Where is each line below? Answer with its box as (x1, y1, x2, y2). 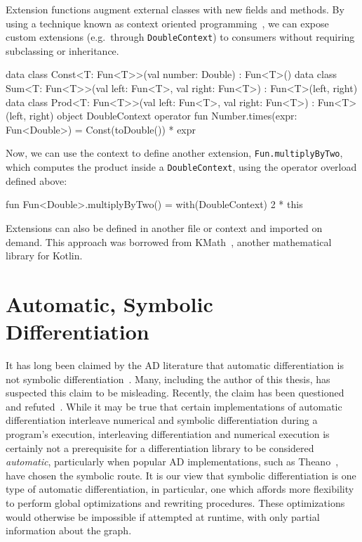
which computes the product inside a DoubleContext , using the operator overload (6, 160, 357, 174)
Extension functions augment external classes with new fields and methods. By (6, 2, 344, 16)
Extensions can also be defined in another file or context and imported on (6, 220, 323, 235)
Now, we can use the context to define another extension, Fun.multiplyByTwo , (6, 146, 343, 160)
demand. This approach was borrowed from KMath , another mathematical (6, 234, 332, 249)
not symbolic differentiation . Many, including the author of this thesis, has (6, 371, 330, 386)
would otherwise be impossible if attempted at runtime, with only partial (6, 509, 320, 524)
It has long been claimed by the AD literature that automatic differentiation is (6, 358, 344, 372)
